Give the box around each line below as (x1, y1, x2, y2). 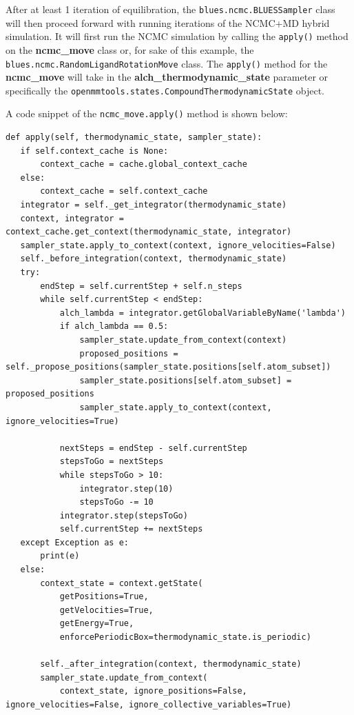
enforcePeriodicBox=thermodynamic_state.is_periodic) (59, 632, 311, 643)
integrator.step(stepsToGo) (59, 510, 188, 521)
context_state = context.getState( (40, 578, 203, 588)
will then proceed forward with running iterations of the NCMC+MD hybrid (6, 15, 330, 30)
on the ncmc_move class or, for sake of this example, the (6, 42, 254, 57)
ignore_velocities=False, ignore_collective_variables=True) (6, 700, 292, 709)
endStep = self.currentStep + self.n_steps (40, 281, 242, 291)
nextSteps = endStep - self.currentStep (59, 443, 247, 453)
